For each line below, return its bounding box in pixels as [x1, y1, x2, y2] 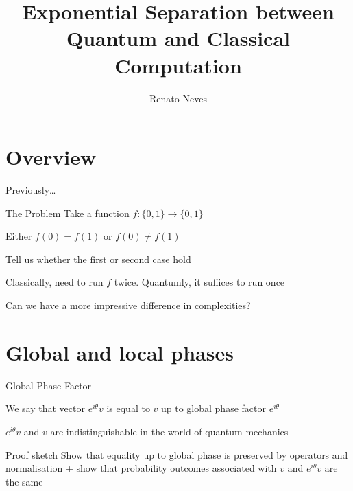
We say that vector [5, 401, 85, 415]
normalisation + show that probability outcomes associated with [5, 461, 277, 475]
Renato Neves [149, 91, 207, 105]
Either [5, 229, 32, 243]
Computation [114, 51, 242, 79]
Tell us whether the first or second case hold [5, 251, 191, 266]
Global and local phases [5, 338, 234, 366]
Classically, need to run [5, 275, 104, 289]
